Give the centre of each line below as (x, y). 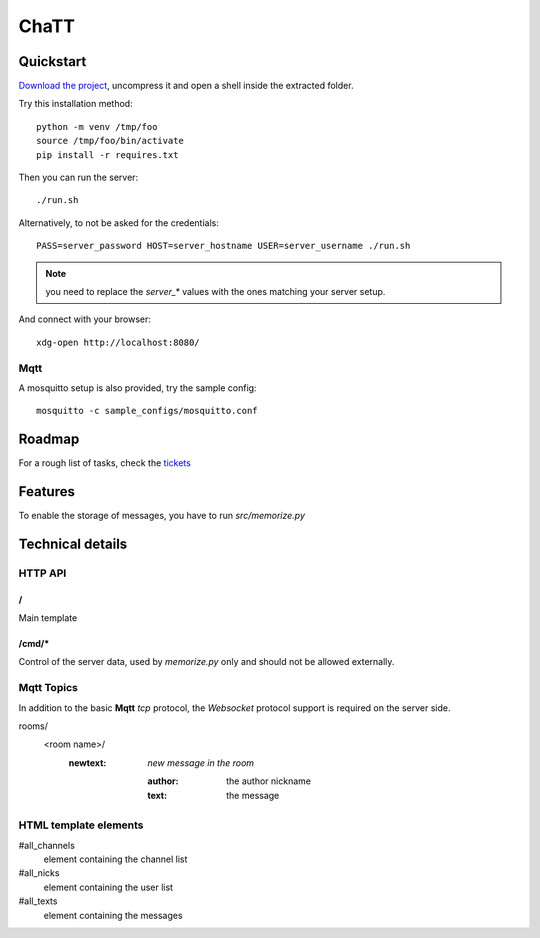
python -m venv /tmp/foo (97, 126)
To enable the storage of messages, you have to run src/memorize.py (161, 516)
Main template (48, 618)
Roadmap (49, 439)
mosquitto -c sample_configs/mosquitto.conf (147, 411)
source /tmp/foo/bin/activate (110, 141)
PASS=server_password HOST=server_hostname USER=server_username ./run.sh (223, 246)
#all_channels (46, 845)
